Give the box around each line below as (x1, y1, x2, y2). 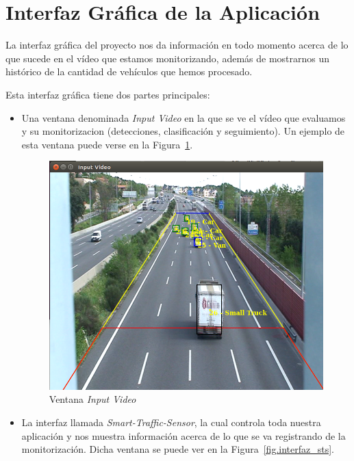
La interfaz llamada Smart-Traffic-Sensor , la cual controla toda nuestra (21, 415, 321, 430)
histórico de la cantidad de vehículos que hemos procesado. (5, 64, 253, 79)
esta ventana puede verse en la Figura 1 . (21, 137, 193, 151)
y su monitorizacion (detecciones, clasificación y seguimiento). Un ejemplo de (21, 124, 345, 138)
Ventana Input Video (49, 392, 136, 406)
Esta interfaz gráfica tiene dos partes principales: (5, 87, 210, 101)
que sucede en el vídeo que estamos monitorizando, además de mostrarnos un (5, 51, 330, 65)
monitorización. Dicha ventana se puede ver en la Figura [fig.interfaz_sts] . (21, 442, 334, 456)
